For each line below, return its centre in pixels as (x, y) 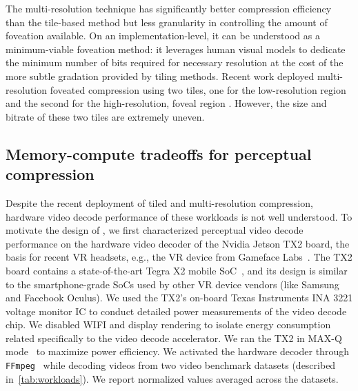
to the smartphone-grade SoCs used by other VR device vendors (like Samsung (172, 284)
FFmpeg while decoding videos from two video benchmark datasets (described (171, 365)
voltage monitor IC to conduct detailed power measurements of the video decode (176, 311)
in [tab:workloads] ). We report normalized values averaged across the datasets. (172, 378)
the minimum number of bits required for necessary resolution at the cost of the (175, 62)
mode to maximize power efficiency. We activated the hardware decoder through (177, 351)
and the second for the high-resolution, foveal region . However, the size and (166, 103)
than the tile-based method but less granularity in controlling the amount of (167, 22)
